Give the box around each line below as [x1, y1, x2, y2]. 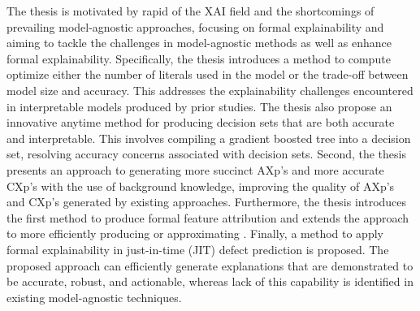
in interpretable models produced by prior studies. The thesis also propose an [6, 97, 392, 114]
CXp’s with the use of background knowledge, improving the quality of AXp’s [6, 177, 395, 194]
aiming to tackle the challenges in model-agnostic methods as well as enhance [6, 34, 392, 51]
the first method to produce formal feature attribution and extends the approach [6, 209, 409, 226]
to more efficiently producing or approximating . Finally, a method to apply [6, 225, 383, 242]
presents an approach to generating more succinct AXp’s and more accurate [6, 161, 384, 178]
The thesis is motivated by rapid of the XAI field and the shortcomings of [6, 2, 375, 19]
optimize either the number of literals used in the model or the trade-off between [6, 66, 409, 83]
